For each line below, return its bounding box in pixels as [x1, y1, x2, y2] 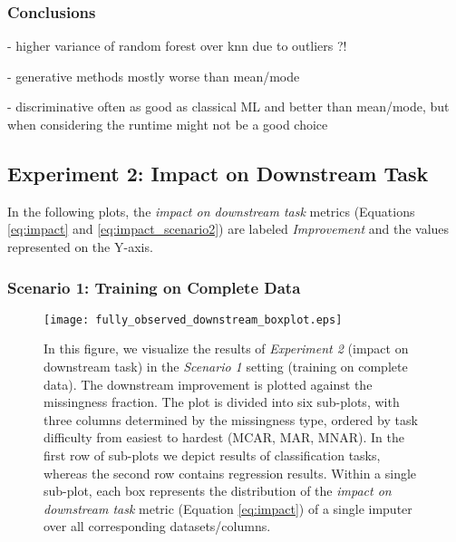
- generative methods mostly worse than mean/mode [7, 66, 300, 85]
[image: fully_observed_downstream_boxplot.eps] [44, 313, 343, 326]
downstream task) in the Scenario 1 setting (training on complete [44, 357, 408, 376]
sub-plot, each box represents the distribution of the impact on [44, 481, 392, 500]
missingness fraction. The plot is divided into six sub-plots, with [44, 392, 400, 411]
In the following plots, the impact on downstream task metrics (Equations [7, 201, 415, 220]
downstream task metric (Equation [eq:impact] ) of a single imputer [44, 498, 412, 518]
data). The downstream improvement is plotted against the [44, 374, 373, 393]
